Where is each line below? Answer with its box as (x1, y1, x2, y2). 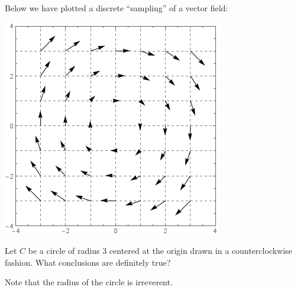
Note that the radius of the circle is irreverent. (5, 276, 173, 288)
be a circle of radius (28, 244, 100, 257)
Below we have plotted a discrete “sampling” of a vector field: (5, 2, 228, 14)
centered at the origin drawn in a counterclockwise (109, 244, 292, 257)
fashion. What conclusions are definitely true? (5, 256, 171, 268)
